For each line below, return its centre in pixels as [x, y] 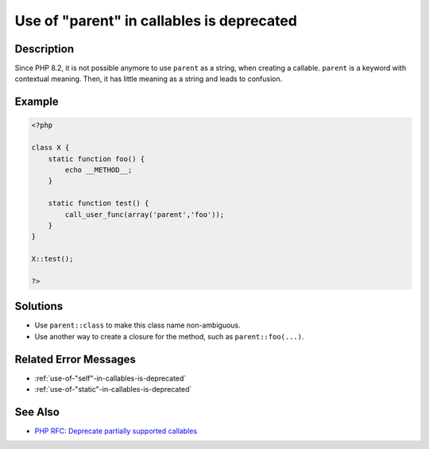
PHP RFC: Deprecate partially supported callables [116, 431]
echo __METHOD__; [99, 170]
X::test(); [52, 259]
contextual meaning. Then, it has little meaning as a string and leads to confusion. [149, 79]
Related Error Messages [75, 359]
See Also [37, 412]
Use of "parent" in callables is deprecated [156, 21]
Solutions [39, 306]
